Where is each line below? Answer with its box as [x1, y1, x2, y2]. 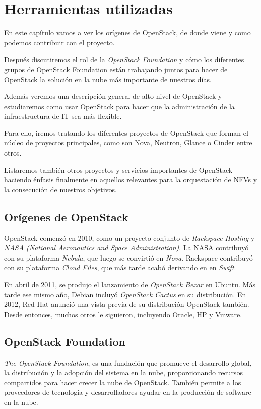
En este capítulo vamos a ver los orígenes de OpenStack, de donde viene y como [4, 27, 251, 38]
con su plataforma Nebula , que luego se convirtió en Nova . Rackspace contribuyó [4, 252, 253, 263]
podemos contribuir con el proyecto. [4, 37, 115, 47]
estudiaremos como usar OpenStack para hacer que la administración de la [4, 100, 235, 111]
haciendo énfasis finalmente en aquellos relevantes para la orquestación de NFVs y [4, 174, 257, 185]
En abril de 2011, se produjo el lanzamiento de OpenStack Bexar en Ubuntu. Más [4, 279, 255, 290]
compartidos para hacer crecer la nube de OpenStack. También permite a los [4, 377, 241, 387]
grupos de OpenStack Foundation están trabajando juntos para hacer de [4, 64, 228, 74]
